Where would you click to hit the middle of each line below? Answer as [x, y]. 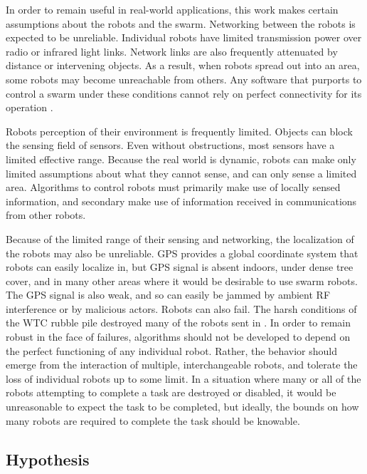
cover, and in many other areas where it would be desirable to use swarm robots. [182, 280]
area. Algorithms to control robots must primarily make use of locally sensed [173, 187]
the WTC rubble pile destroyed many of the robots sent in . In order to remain [179, 323]
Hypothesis [48, 459]
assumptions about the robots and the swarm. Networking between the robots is [181, 23]
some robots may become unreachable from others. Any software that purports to [184, 79]
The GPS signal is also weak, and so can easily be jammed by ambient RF [168, 295]
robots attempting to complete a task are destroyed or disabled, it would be [171, 392]
